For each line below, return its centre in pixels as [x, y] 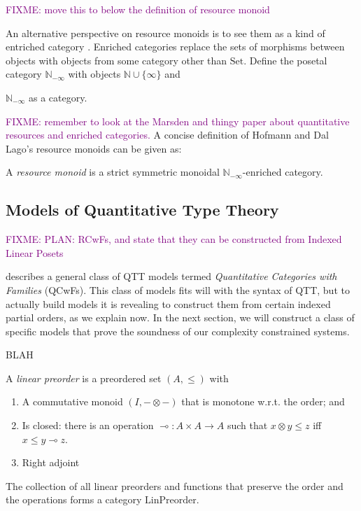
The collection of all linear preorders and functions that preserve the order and [175, 485]
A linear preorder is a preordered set [84, 378]
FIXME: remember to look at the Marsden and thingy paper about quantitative [178, 121]
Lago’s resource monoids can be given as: [94, 148]
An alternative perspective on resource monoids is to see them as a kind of [165, 33]
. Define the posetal [285, 60]
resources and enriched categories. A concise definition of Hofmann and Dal [167, 135]
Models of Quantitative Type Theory [142, 210]
